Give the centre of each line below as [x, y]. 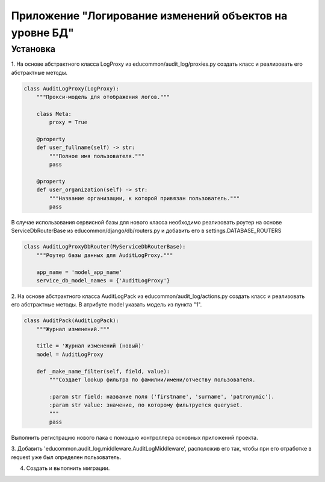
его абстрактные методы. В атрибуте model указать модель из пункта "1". [107, 305]
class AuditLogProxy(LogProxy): [72, 88]
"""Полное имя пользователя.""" [97, 156]
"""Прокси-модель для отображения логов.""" [103, 97]
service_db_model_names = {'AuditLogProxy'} [103, 280]
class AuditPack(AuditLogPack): [72, 321]
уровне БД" [43, 33]
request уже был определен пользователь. [66, 457]
